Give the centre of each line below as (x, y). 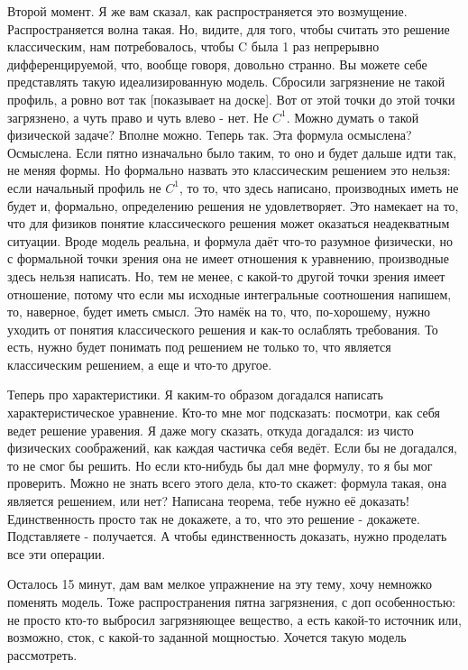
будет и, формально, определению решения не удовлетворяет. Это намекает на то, (233, 205)
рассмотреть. (42, 654)
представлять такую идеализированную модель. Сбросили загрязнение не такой (226, 82)
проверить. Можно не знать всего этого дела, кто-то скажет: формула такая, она (227, 483)
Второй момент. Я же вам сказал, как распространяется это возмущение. (207, 11)
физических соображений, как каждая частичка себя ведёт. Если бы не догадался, (232, 448)
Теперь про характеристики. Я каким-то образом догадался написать (195, 395)
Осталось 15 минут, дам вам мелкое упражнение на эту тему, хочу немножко (220, 584)
